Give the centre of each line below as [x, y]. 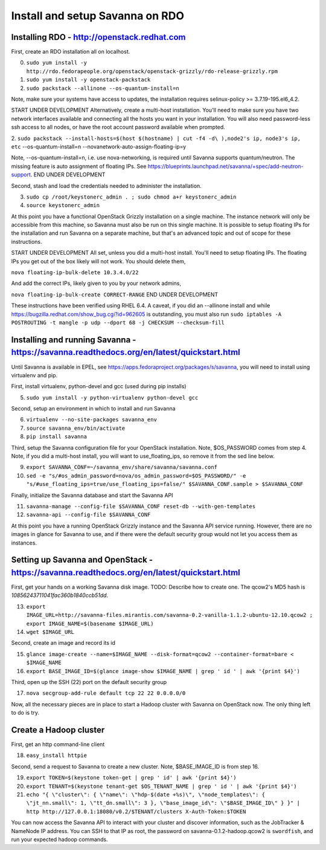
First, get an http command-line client [58, 744]
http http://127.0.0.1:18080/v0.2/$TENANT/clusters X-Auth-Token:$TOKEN [136, 811]
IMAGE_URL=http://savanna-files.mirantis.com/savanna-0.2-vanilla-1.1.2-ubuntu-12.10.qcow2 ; [170, 615]
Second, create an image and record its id [63, 643]
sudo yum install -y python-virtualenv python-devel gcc [112, 398]
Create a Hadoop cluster [58, 730]
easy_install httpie [57, 756]
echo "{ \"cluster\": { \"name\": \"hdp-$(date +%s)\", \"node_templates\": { [146, 794]
